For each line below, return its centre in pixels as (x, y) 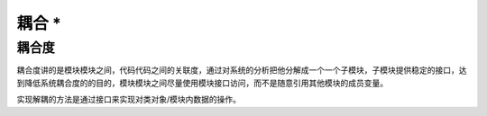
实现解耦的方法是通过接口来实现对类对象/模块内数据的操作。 (129, 100)
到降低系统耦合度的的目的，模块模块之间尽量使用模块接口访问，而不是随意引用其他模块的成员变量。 (202, 83)
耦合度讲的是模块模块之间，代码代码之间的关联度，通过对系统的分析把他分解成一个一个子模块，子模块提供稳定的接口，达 (242, 70)
